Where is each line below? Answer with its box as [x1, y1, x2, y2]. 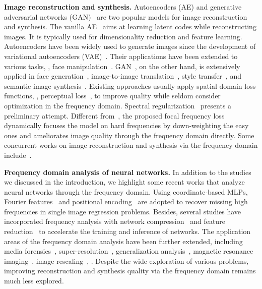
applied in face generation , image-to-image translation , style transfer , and [4, 71, 241, 81]
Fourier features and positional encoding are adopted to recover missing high [4, 196, 248, 207]
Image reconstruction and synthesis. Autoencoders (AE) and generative [4, 2, 242, 12]
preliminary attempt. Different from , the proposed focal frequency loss [4, 110, 225, 121]
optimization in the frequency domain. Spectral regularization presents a [4, 100, 232, 110]
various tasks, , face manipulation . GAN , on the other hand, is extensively [4, 61, 240, 71]
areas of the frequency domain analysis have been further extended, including [4, 236, 243, 246]
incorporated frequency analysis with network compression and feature [4, 216, 225, 226]
